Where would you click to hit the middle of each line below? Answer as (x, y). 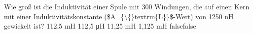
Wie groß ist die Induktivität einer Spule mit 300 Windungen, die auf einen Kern (127, 6)
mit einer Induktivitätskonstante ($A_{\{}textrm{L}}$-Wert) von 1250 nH (119, 16)
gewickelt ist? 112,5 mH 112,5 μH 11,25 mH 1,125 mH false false (100, 26)
